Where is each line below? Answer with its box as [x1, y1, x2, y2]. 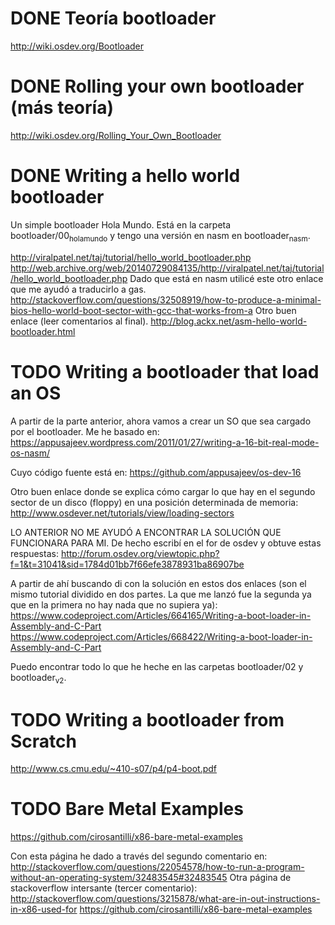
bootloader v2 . [10, 671, 67, 686]
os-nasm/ [10, 447, 51, 459]
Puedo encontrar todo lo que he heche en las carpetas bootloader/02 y [10, 660, 304, 672]
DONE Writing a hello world [10, 165, 241, 187]
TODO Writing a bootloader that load [10, 360, 320, 383]
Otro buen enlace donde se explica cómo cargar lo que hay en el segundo [10, 485, 316, 497]
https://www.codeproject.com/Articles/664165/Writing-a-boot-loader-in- [10, 609, 312, 621]
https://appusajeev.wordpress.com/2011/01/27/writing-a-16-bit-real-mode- [10, 436, 320, 448]
